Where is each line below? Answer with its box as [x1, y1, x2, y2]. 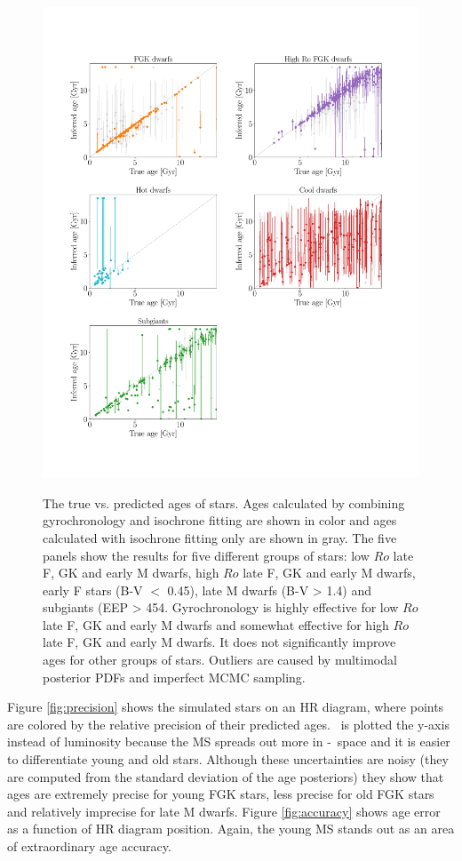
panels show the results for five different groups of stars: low [43, 546, 370, 564]
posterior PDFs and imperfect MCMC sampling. [43, 667, 306, 686]
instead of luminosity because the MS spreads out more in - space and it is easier [7, 732, 450, 751]
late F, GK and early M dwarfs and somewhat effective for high [43, 615, 389, 634]
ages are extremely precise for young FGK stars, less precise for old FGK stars [7, 785, 434, 803]
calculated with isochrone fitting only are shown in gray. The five [43, 528, 397, 546]
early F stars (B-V [43, 580, 143, 599]
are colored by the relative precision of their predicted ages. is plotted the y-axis [7, 714, 450, 733]
